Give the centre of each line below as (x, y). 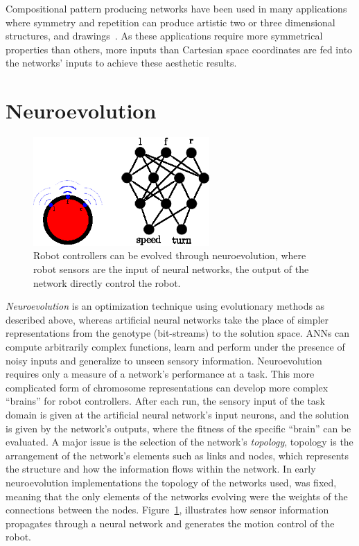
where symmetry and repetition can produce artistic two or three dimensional (170, 22)
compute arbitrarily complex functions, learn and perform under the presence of (175, 346)
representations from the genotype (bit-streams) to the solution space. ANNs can (178, 333)
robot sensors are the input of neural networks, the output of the (171, 269)
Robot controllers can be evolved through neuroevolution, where (170, 255)
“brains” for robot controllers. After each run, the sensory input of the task (165, 401)
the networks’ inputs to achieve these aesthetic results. (121, 63)
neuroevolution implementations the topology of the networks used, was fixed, (171, 482)
